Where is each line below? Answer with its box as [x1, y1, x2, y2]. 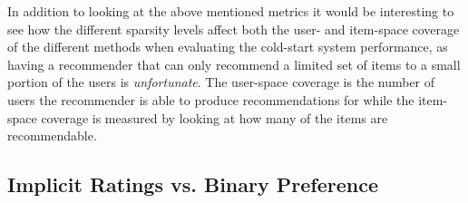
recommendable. [7, 126, 97, 145]
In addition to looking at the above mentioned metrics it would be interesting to [7, 2, 454, 20]
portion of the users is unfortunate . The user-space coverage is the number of [7, 72, 435, 92]
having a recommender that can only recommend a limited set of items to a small [7, 54, 461, 73]
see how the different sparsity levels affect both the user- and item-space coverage [7, 19, 460, 38]
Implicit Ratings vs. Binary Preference [7, 170, 378, 198]
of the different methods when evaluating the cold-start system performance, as [7, 37, 448, 56]
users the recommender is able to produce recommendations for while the [7, 90, 414, 109]
